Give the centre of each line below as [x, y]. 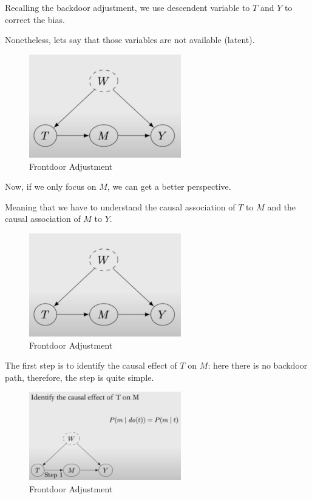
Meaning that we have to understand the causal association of [120, 206]
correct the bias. [35, 19]
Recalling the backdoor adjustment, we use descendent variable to [127, 7]
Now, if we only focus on [51, 186]
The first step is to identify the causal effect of [91, 365]
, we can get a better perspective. [169, 186]
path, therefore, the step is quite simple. [80, 377]
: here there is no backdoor [258, 365]
